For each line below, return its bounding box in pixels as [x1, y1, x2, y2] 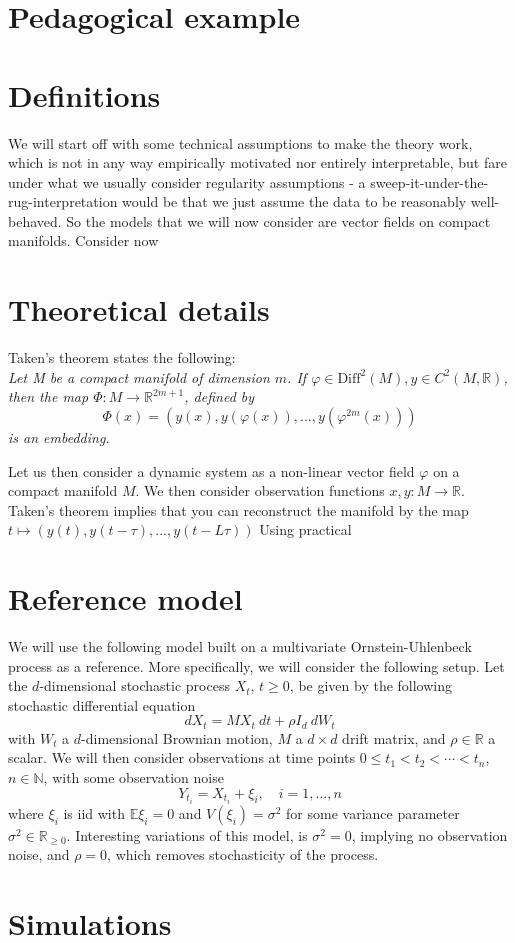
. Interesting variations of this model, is [66, 824, 308, 845]
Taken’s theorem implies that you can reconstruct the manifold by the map [8, 499, 469, 520]
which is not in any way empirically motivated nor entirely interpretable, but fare [8, 152, 507, 173]
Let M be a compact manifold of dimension [8, 366, 270, 387]
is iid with [63, 802, 125, 823]
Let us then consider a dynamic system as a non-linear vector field [8, 460, 415, 481]
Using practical [259, 519, 352, 540]
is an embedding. [8, 426, 110, 447]
